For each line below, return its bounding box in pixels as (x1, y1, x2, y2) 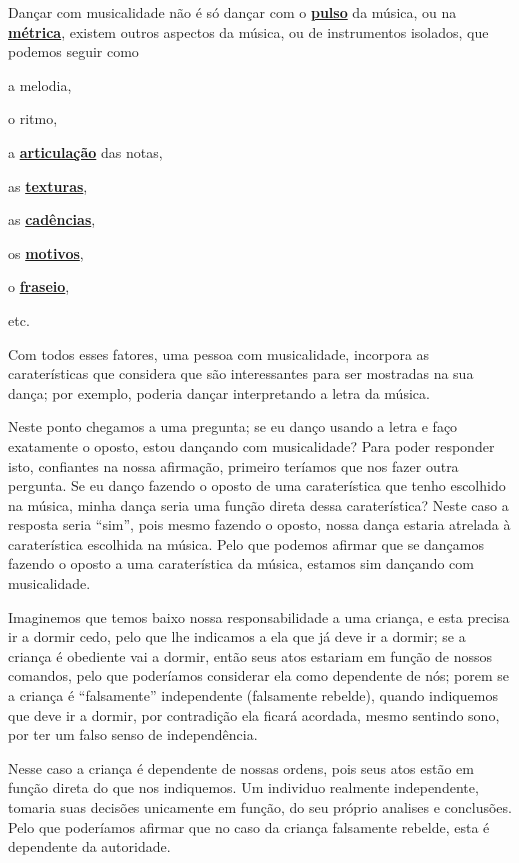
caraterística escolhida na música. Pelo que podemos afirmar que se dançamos (8, 533, 484, 554)
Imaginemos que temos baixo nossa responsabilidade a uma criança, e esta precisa (8, 606, 510, 627)
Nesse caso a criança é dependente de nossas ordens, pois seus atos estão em (8, 757, 474, 778)
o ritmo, (8, 108, 58, 129)
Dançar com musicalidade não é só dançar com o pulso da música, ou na (8, 2, 457, 22)
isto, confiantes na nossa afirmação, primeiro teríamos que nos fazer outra (8, 455, 459, 476)
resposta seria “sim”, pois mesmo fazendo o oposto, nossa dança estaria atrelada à (8, 514, 511, 535)
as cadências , (8, 209, 96, 230)
